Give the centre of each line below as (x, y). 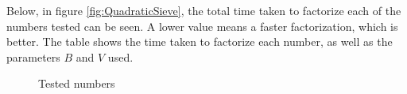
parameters (33, 56)
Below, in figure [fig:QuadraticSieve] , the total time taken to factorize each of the (204, 10)
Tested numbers (77, 83)
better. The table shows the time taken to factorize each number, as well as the (200, 41)
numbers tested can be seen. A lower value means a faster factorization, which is (202, 26)
